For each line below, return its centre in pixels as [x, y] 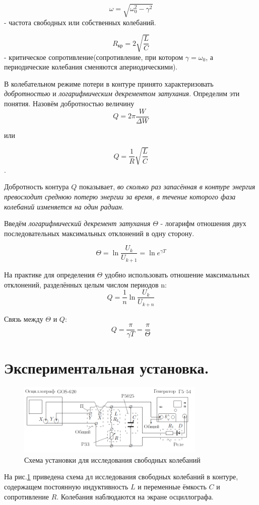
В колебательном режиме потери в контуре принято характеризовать [109, 83]
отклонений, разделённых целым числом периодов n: [86, 284]
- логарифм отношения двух [203, 223]
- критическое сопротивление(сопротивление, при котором [94, 57]
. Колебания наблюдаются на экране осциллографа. [135, 496]
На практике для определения [49, 274]
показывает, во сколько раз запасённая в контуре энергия [167, 187]
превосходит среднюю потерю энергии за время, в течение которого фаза [120, 197]
